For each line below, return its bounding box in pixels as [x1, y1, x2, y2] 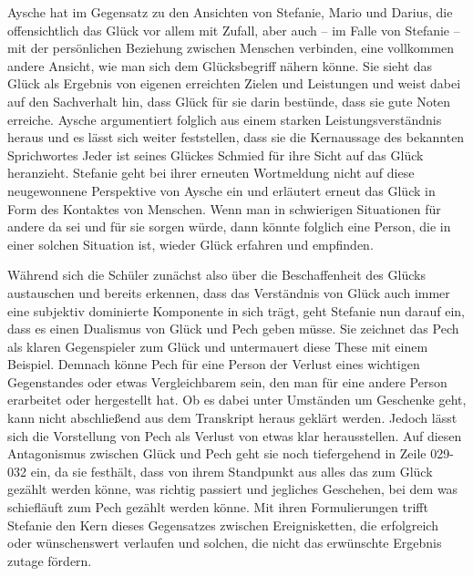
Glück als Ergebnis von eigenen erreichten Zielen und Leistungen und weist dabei [7, 74, 461, 93]
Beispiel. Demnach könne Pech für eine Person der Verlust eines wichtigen [7, 355, 420, 374]
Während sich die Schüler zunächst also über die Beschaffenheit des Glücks [7, 265, 426, 284]
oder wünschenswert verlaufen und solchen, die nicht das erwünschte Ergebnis [7, 533, 442, 552]
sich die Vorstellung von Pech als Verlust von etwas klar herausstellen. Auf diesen [7, 426, 462, 445]
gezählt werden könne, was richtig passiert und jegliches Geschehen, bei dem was [7, 479, 458, 499]
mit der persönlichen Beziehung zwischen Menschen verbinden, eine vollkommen [7, 38, 455, 57]
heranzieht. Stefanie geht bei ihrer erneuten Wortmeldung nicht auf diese [7, 163, 415, 182]
